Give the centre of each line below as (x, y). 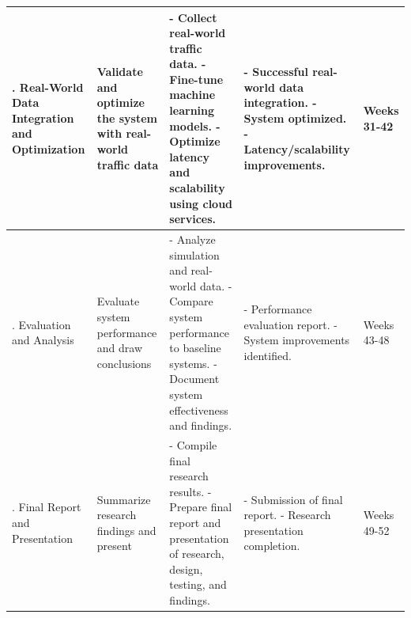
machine (192, 95)
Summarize (124, 499)
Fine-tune (196, 79)
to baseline (195, 348)
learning (192, 110)
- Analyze (192, 239)
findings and (126, 530)
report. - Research (287, 515)
